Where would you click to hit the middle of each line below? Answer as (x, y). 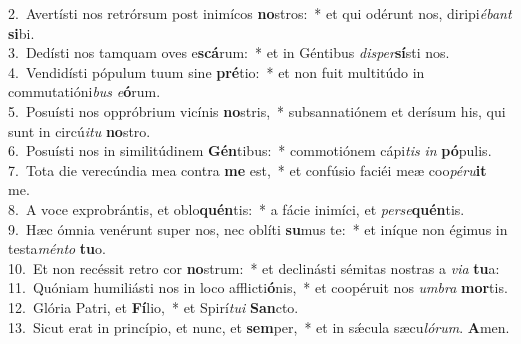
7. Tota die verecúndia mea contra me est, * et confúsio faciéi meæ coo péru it (247, 169)
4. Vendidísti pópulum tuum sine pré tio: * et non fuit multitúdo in (216, 71)
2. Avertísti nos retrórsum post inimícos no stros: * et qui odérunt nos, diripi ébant (260, 13)
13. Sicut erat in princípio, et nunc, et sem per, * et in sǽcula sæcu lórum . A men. (259, 326)
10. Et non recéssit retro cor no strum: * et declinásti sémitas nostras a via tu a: (254, 267)
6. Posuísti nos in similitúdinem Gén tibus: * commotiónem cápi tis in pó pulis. (250, 150)
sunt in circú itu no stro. (79, 130)
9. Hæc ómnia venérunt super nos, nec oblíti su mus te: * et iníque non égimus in (258, 228)
